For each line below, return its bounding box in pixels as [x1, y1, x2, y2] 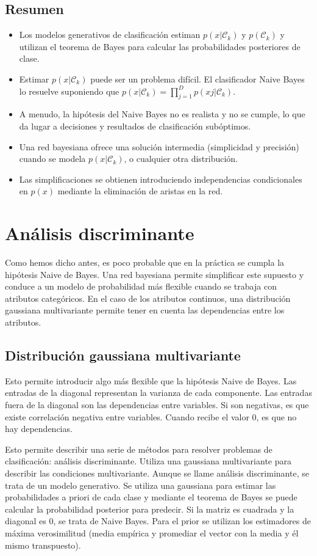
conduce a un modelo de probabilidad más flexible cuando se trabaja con [5, 280, 277, 293]
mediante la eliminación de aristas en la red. [57, 185, 223, 197]
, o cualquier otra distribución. [124, 152, 238, 165]
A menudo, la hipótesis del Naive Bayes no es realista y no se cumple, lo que [19, 108, 305, 120]
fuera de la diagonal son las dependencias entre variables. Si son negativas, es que [5, 398, 309, 411]
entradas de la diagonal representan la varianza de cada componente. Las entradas [5, 386, 312, 399]
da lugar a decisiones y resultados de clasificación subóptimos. [19, 119, 251, 132]
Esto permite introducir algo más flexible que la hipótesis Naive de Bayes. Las [5, 374, 297, 387]
